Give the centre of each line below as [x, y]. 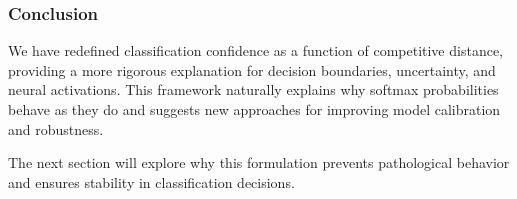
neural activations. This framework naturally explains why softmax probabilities [253, 89]
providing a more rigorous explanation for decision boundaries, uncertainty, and [252, 69]
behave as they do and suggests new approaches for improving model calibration [254, 109]
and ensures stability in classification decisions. [151, 181]
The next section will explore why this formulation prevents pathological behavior [259, 162]
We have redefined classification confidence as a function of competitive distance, [255, 50]
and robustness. [56, 128]
